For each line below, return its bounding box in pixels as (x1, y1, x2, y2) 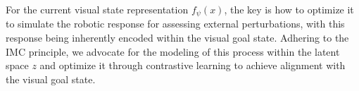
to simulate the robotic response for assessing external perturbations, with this (6, 16, 345, 31)
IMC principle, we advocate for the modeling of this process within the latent (6, 44, 340, 59)
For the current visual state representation (6, 2, 189, 16)
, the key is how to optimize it (224, 2, 354, 16)
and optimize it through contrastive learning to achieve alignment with (39, 58, 346, 73)
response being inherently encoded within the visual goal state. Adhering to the (6, 30, 349, 45)
